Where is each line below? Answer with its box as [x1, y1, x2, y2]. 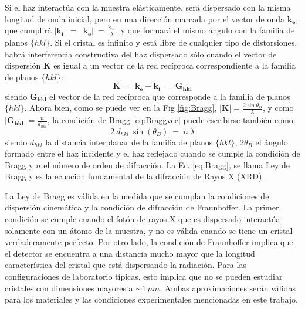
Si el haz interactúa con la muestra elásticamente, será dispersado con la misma [5, 1, 291, 13]
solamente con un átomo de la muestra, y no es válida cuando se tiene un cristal [5, 224, 293, 236]
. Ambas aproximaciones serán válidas [160, 281, 296, 294]
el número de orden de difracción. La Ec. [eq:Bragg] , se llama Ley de [43, 158, 290, 171]
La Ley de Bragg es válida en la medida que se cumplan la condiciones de [5, 189, 269, 202]
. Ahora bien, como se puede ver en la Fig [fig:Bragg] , [24, 101, 217, 114]
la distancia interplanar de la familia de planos [45, 135, 213, 148]
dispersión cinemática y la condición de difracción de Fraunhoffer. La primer [5, 201, 279, 213]
